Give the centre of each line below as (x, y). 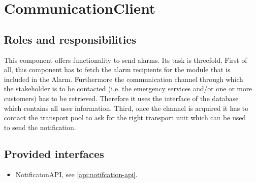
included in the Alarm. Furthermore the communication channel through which (124, 79)
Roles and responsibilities (70, 39)
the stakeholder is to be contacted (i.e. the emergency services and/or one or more (128, 89)
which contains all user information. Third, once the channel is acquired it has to (126, 108)
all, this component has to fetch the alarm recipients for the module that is (117, 69)
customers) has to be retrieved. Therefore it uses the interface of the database (121, 98)
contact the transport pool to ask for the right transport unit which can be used (125, 118)
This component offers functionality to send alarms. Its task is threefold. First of (126, 60)
